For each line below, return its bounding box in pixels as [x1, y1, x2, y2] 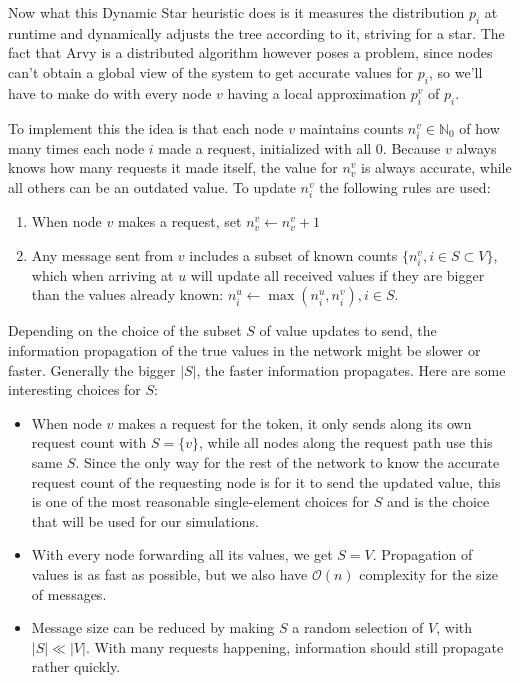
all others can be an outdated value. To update [8, 176, 296, 197]
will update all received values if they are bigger [190, 264, 485, 285]
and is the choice [386, 491, 490, 512]
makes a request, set [117, 211, 242, 232]
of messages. [31, 583, 107, 604]
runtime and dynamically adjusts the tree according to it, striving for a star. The [8, 22, 505, 43]
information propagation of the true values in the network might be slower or [8, 340, 481, 361]
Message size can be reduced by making [31, 617, 275, 638]
